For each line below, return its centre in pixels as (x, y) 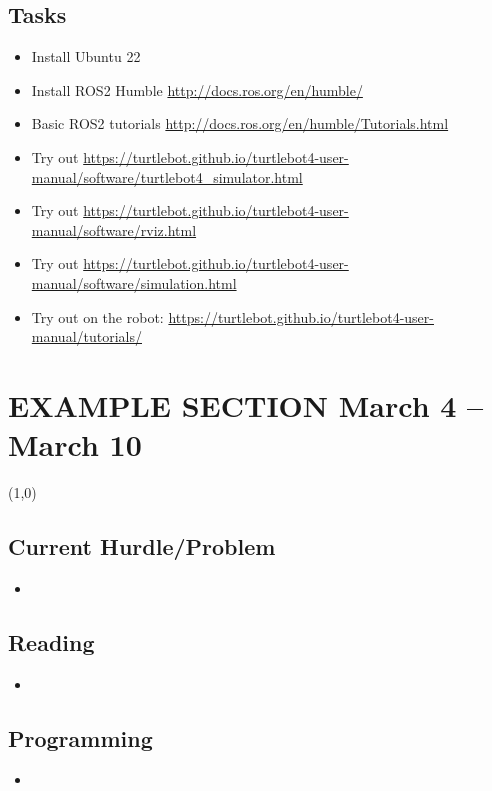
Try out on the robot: (97, 316)
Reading (51, 641)
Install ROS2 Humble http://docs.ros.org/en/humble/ (197, 89)
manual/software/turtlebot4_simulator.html (167, 176)
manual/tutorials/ (86, 336)
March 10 (75, 444)
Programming (80, 737)
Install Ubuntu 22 (86, 56)
